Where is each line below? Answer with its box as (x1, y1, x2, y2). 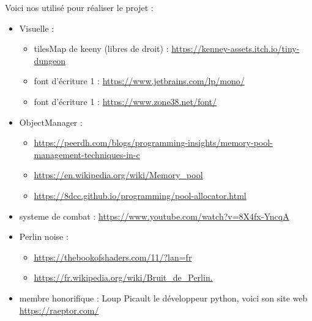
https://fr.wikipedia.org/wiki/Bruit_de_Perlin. (34, 271, 213, 284)
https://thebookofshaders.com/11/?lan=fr (34, 250, 192, 263)
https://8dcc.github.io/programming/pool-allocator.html (34, 189, 247, 201)
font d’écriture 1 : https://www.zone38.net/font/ (34, 95, 217, 107)
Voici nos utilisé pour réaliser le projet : (5, 1, 154, 13)
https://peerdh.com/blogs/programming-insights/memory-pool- (34, 136, 273, 149)
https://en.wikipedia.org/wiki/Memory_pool (34, 168, 203, 181)
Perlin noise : (19, 230, 69, 243)
